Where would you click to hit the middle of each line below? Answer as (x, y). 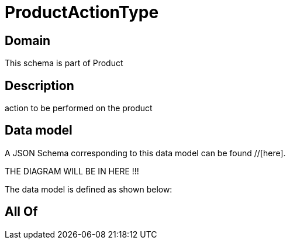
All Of (21, 212)
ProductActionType (82, 12)
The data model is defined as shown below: (89, 189)
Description (39, 85)
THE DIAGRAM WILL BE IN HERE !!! (72, 171)
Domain (28, 40)
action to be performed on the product (79, 108)
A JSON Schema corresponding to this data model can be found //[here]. (145, 153)
